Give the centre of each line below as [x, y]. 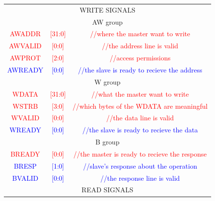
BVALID [25, 178]
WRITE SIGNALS [107, 9]
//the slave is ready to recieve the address [140, 69]
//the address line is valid [140, 46]
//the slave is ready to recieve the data [140, 130]
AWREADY [25, 69]
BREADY [25, 153]
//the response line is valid [140, 178]
